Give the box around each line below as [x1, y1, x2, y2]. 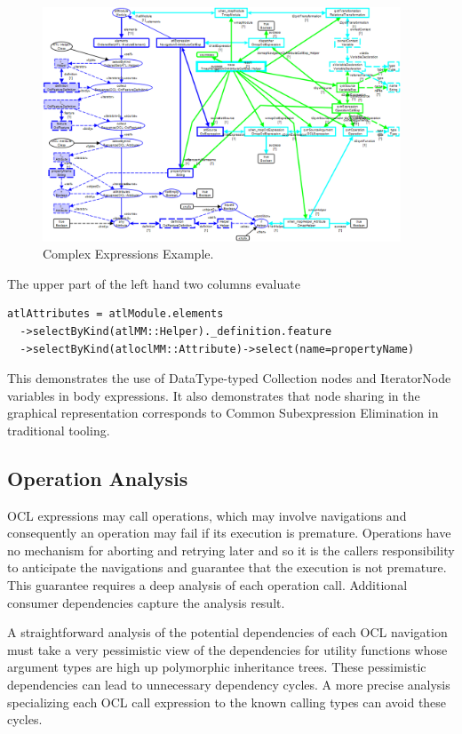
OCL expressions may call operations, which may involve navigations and [7, 506, 407, 524]
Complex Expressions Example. [43, 244, 214, 263]
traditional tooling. [7, 420, 110, 439]
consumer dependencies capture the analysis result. [7, 593, 285, 611]
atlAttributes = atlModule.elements [7, 307, 224, 321]
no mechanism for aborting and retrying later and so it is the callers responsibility [7, 540, 455, 559]
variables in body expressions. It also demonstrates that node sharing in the [7, 386, 420, 404]
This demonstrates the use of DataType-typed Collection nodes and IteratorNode [7, 369, 451, 387]
